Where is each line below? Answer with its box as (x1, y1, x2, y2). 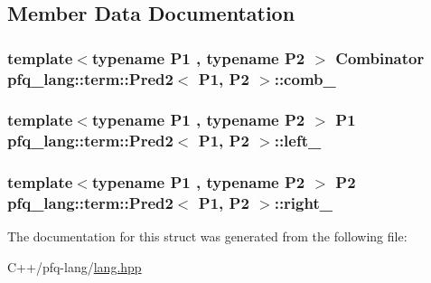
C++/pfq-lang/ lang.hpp (7, 258, 142, 277)
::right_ (274, 192, 333, 214)
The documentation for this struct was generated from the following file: (7, 227, 408, 246)
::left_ (274, 129, 322, 152)
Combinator (335, 46, 425, 69)
